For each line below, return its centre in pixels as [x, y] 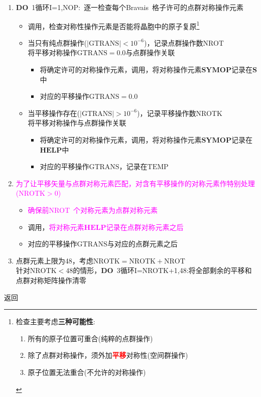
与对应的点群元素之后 [142, 244]
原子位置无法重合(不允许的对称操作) [87, 372]
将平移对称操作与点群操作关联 [77, 123]
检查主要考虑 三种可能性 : [55, 321]
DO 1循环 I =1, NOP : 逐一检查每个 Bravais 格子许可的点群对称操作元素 [129, 7]
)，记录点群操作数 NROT [184, 42]
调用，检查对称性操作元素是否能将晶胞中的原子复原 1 [114, 25]
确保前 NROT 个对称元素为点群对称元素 [93, 210]
